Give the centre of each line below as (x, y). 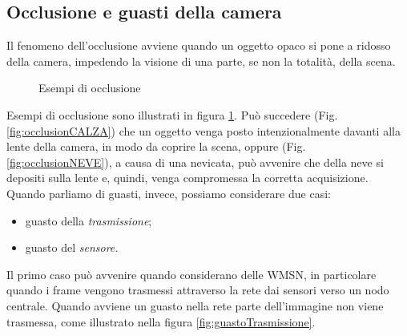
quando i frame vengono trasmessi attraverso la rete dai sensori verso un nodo (198, 290)
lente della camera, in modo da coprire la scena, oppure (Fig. (156, 146)
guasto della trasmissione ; (89, 220)
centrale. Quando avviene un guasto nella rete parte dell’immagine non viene (195, 305)
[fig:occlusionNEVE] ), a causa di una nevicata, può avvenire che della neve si (195, 162)
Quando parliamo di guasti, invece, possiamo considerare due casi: (169, 193)
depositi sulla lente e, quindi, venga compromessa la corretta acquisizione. (187, 178)
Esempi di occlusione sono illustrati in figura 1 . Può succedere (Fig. (172, 114)
